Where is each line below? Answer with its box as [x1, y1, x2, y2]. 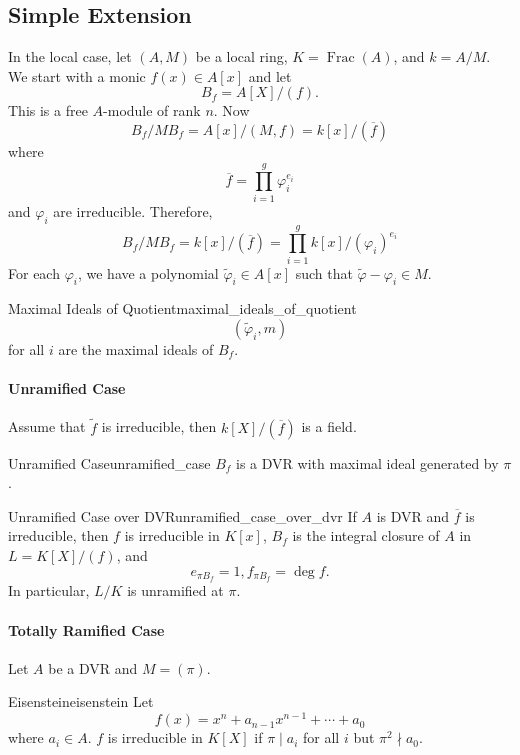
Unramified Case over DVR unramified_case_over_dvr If [8, 505, 357, 526]
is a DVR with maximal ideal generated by [236, 452, 499, 473]
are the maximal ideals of [58, 339, 214, 360]
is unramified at [127, 580, 224, 601]
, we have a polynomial [77, 262, 219, 283]
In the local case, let [8, 46, 132, 67]
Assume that [8, 416, 86, 437]
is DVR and [376, 505, 450, 526]
